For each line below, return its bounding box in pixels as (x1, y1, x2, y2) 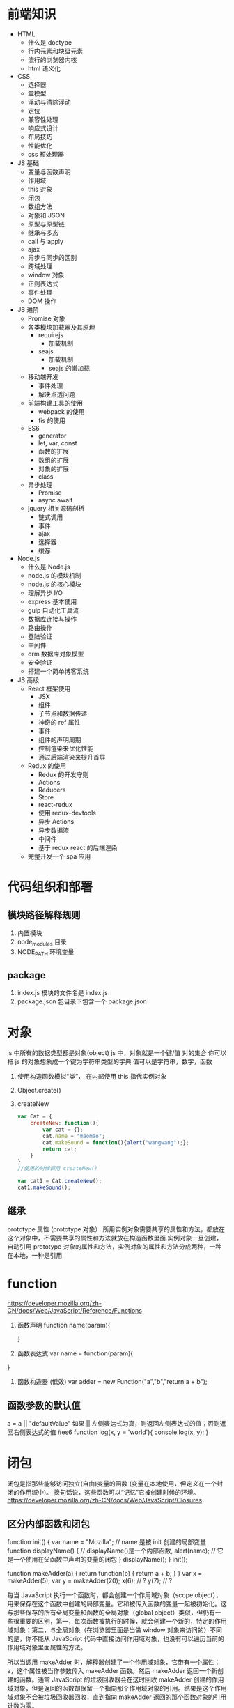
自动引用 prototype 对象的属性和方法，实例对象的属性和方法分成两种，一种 (7, 1242, 222, 1251)
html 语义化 (27, 64, 61, 72)
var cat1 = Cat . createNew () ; (17, 1178, 102, 1185)
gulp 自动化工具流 (27, 606, 79, 614)
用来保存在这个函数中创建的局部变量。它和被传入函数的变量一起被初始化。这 (7, 1600, 227, 1608)
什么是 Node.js (27, 562, 71, 571)
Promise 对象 (27, 314, 66, 323)
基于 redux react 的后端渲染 (38, 843, 118, 852)
